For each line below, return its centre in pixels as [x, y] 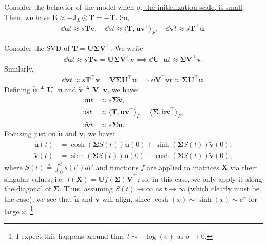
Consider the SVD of [37, 48]
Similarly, [19, 68]
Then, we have [27, 17]
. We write [127, 48]
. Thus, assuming [86, 189]
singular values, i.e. [34, 178]
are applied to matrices [183, 167]
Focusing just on [30, 134]
